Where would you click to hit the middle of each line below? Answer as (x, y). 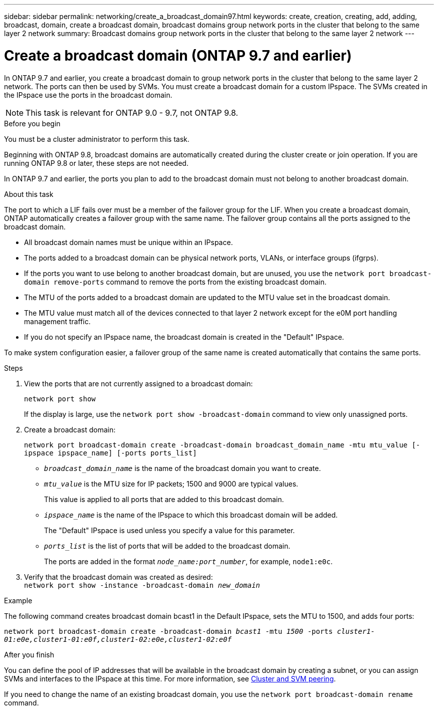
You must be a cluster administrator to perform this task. (97, 139)
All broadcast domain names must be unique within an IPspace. (128, 242)
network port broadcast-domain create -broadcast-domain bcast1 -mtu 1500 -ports (168, 631)
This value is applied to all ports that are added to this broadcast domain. (164, 499)
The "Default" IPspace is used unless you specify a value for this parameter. (169, 530)
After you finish (29, 654)
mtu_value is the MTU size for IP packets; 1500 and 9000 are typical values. (171, 484)
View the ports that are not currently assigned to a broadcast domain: (138, 383)
